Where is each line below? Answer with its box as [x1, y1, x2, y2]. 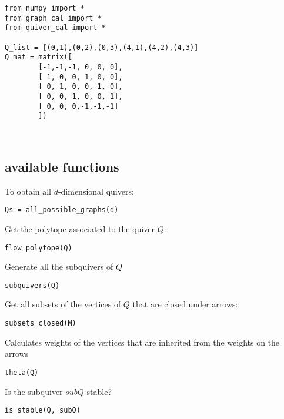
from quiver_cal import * [5, 24, 106, 32]
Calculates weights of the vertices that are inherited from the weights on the [5, 336, 280, 348]
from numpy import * [5, 4, 85, 12]
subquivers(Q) [5, 281, 60, 290]
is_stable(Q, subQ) [5, 406, 81, 415]
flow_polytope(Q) [5, 243, 72, 252]
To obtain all [5, 185, 51, 197]
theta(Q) [5, 368, 39, 377]
